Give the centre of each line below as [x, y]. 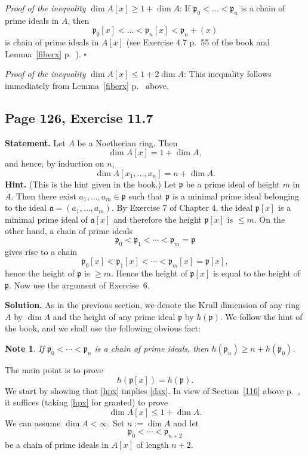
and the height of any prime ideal [114, 316]
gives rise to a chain [41, 251]
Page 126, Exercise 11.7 [79, 117]
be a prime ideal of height [233, 184]
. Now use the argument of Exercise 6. [79, 285]
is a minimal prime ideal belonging [236, 196]
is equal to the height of [256, 273]
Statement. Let [35, 142]
